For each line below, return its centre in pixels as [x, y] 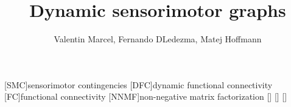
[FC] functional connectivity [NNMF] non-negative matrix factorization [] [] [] [146, 96]
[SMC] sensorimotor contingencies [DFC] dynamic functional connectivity [138, 84]
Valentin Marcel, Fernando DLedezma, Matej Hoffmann [158, 39]
